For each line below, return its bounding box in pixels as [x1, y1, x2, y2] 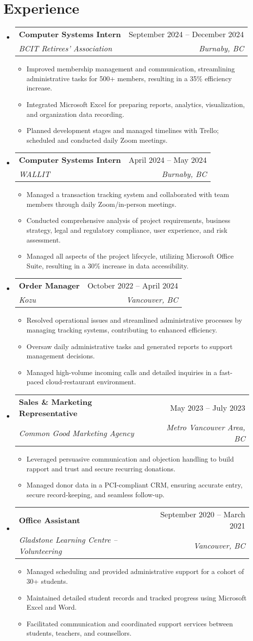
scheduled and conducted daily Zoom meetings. [26, 134, 168, 145]
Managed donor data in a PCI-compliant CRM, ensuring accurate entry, [26, 480, 243, 490]
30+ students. [26, 575, 68, 586]
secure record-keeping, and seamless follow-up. [26, 489, 165, 499]
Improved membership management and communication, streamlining [26, 64, 235, 74]
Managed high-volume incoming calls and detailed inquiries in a [26, 367, 217, 377]
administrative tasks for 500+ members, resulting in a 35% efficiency [26, 73, 232, 83]
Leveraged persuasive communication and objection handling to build [26, 454, 234, 464]
